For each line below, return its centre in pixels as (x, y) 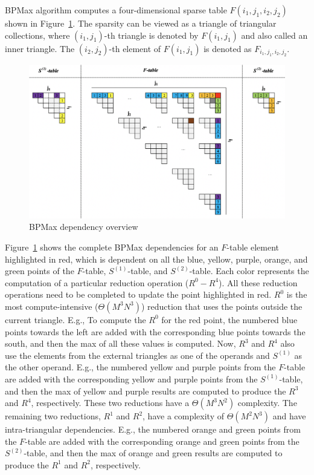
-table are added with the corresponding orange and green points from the (162, 441)
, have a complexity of (183, 416)
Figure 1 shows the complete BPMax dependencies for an (112, 247)
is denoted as (228, 48)
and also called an (274, 35)
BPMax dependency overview (84, 227)
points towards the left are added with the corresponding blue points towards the (155, 331)
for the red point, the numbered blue (229, 319)
